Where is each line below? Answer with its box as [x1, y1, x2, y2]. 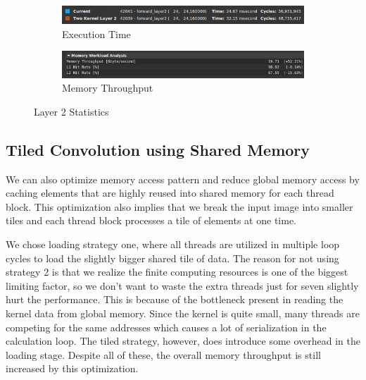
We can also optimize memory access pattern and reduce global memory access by [6, 171, 360, 186]
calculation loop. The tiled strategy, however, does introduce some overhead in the [6, 333, 360, 348]
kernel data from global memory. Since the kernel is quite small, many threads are [6, 306, 360, 321]
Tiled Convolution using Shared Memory [6, 138, 310, 160]
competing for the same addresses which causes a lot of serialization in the [6, 319, 327, 334]
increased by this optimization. [6, 361, 139, 376]
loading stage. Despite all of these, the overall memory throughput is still [6, 347, 321, 362]
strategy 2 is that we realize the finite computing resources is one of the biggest [6, 264, 348, 279]
